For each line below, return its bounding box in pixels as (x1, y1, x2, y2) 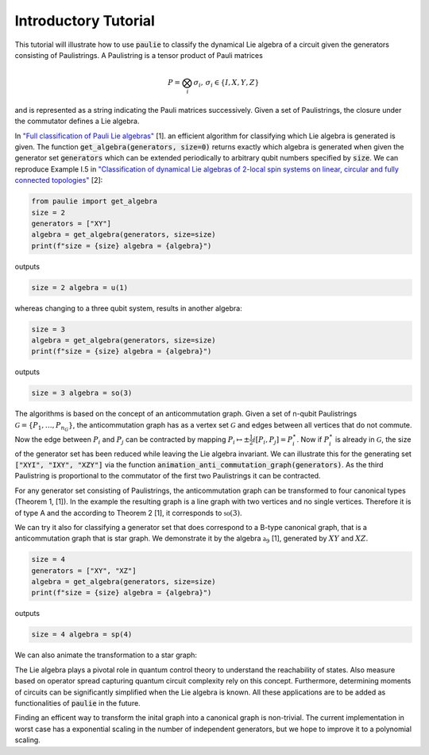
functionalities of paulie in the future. (14, 698, 141, 707)
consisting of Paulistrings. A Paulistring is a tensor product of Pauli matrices (14, 50, 264, 60)
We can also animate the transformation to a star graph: (14, 650, 198, 660)
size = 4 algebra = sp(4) (31, 630, 133, 639)
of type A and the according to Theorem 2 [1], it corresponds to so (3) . (14, 508, 242, 517)
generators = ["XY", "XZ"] (31, 566, 137, 575)
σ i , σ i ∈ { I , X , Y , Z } (193, 78, 260, 89)
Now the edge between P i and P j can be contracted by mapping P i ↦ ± (14, 434, 250, 446)
